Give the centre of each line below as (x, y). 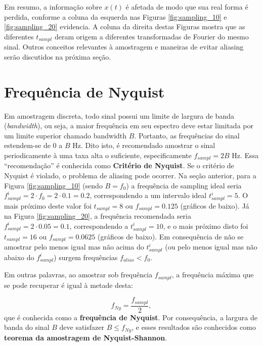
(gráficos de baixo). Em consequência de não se (171, 236)
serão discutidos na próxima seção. (58, 56)
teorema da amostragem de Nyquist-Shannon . (86, 337)
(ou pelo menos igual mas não (211, 247)
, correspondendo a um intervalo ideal (148, 195)
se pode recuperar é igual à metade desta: (69, 285)
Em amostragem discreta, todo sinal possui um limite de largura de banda (119, 115)
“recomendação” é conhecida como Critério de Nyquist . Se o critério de (119, 165)
